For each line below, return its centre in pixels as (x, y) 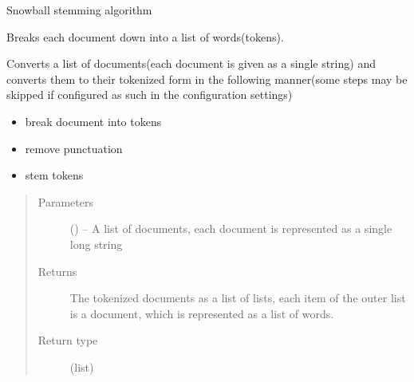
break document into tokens (93, 121)
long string (96, 244)
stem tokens (54, 175)
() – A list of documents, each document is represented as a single (231, 228)
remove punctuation (74, 148)
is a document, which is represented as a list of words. (202, 313)
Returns (57, 271)
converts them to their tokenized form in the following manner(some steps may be (207, 79)
